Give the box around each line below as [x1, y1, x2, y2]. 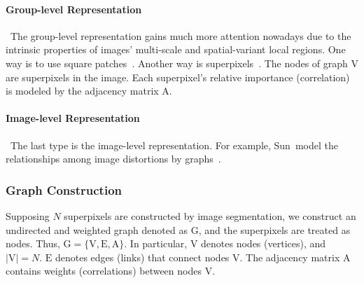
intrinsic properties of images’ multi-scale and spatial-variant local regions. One [6, 42, 346, 57]
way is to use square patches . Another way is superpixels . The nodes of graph [6, 55, 348, 70]
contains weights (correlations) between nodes [6, 263, 202, 278]
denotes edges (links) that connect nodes [55, 249, 230, 264]
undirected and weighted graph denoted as [6, 222, 188, 237]
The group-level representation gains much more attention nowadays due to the [10, 28, 351, 43]
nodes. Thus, [6, 236, 60, 251]
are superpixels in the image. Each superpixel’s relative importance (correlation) [6, 69, 350, 84]
